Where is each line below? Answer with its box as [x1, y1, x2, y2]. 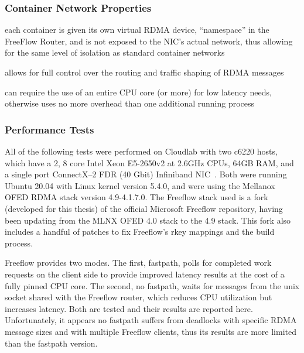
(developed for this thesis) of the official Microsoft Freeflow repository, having [5, 202, 283, 214]
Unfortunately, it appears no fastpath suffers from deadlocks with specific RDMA [5, 314, 297, 326]
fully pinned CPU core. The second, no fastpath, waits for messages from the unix [5, 279, 300, 292]
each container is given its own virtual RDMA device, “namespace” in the [5, 23, 269, 36]
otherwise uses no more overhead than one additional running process [5, 97, 255, 109]
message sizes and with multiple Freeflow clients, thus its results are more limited [5, 325, 296, 337]
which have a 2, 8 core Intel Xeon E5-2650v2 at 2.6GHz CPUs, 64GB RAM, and [5, 156, 294, 169]
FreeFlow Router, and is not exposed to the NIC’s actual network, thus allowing [5, 35, 293, 47]
